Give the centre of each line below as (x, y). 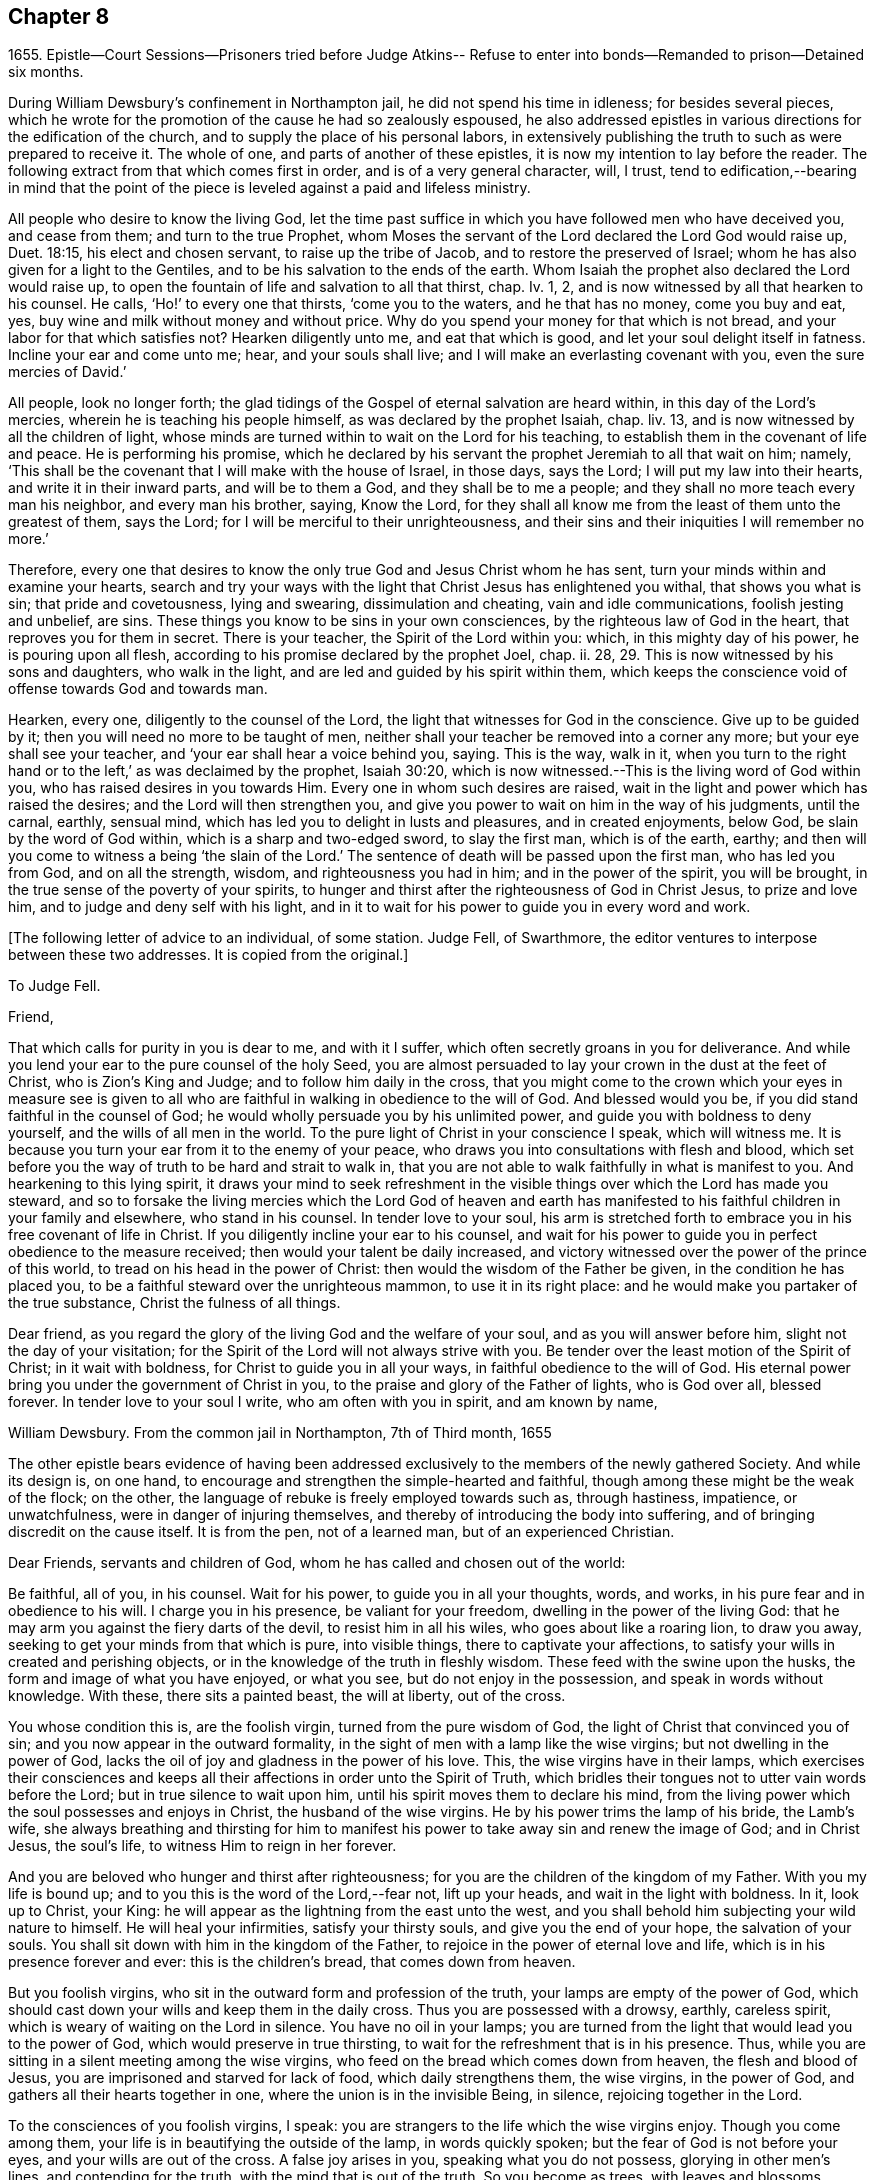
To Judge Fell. (54, 986)
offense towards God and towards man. (138, 689)
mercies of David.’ (67, 372)
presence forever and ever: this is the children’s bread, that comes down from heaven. (292, 1962)
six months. (46, 72)
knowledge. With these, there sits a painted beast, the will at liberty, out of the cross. (287, 1696)
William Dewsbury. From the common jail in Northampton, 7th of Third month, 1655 (280, 1433)
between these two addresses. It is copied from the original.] (208, 955)
